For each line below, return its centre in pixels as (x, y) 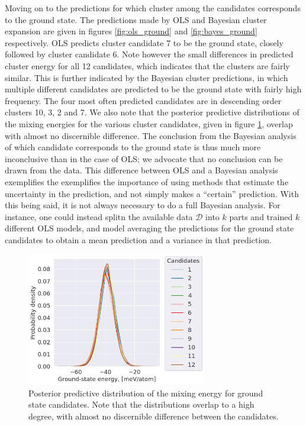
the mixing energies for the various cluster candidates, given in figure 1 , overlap (149, 123)
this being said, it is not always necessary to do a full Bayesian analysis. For (143, 205)
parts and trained (261, 216)
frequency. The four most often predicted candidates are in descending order (143, 100)
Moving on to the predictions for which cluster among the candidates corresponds (153, 8)
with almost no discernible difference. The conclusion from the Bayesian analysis (151, 135)
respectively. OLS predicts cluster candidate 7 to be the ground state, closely (144, 42)
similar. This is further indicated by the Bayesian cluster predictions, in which (146, 77)
